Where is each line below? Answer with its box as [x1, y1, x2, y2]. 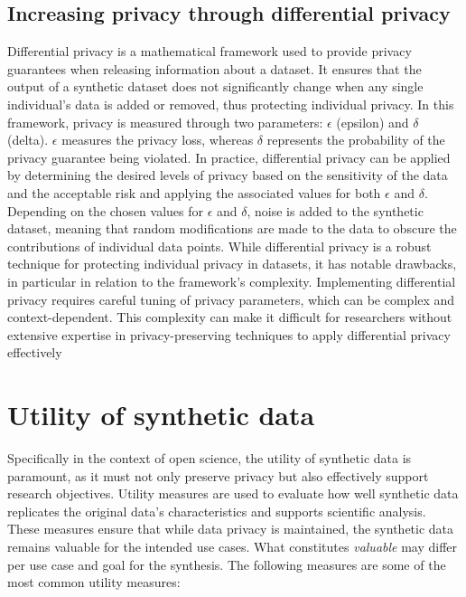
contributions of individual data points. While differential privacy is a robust [7, 236, 432, 255]
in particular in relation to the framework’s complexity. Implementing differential [7, 271, 456, 290]
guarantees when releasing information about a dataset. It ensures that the [7, 59, 422, 78]
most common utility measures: [7, 573, 181, 592]
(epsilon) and [336, 112, 409, 131]
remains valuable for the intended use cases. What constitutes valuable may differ [7, 536, 458, 555]
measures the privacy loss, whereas [61, 130, 254, 149]
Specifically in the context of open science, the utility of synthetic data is [7, 449, 412, 468]
